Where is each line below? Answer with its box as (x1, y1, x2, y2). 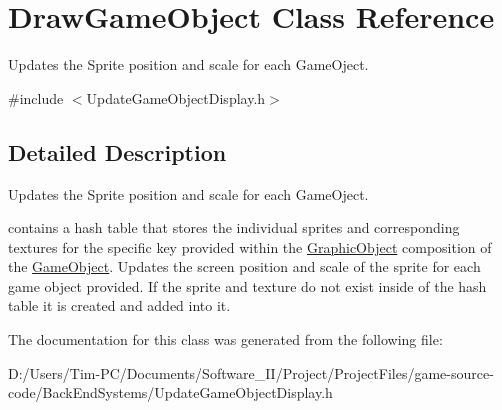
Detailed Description (8, 136, 227, 167)
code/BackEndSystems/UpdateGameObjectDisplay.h (8, 382, 333, 403)
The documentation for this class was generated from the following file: (8, 329, 443, 350)
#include (8, 87, 64, 108)
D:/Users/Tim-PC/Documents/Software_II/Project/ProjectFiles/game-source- (8, 362, 494, 383)
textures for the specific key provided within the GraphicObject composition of (8, 236, 492, 257)
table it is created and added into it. (8, 295, 231, 316)
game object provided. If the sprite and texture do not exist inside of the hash (8, 275, 487, 296)
